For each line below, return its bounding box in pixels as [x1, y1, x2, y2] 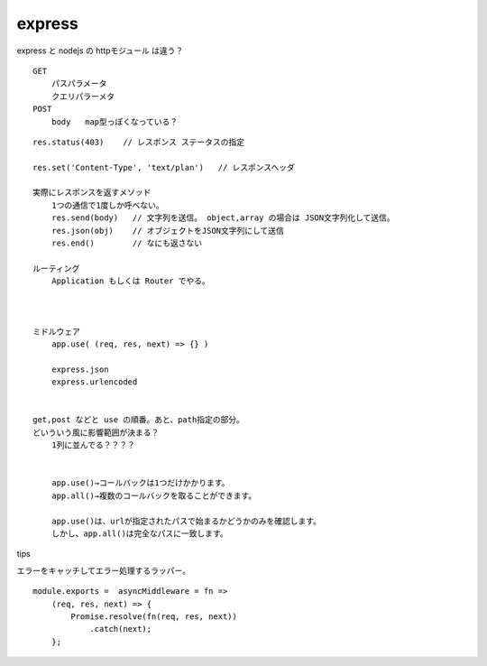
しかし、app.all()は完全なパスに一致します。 [51, 529, 229, 539]
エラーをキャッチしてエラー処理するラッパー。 [16, 565, 191, 576]
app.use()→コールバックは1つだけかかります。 [51, 478, 230, 488]
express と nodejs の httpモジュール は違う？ [16, 45, 184, 56]
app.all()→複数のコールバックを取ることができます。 [51, 490, 257, 501]
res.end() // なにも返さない [51, 238, 203, 248]
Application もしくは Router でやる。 [51, 276, 211, 286]
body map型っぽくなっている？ [51, 116, 179, 126]
